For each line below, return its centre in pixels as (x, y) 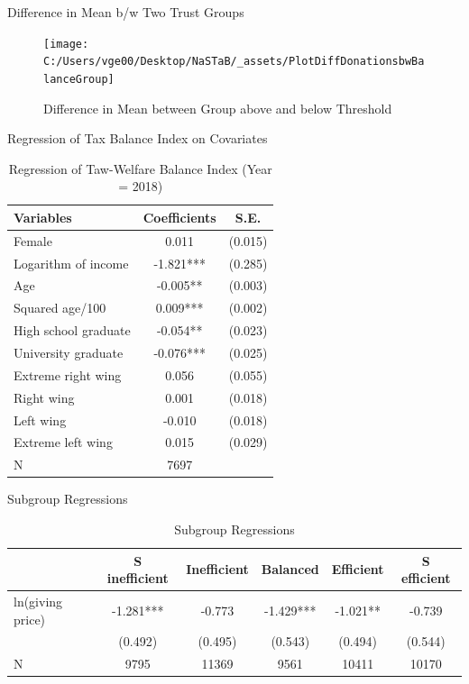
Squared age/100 (60, 308)
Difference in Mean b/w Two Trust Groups (126, 12)
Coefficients (179, 217)
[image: (66, 44)
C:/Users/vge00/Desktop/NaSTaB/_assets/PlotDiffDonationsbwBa (234, 62)
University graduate (69, 352)
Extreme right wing (68, 374)
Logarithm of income (71, 263)
